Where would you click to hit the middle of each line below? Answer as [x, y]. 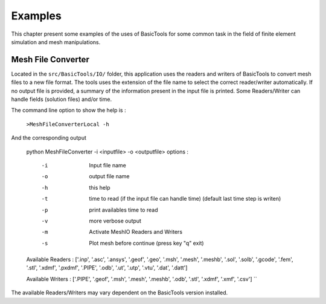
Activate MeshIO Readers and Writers [136, 232]
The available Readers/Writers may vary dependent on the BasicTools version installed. [120, 293]
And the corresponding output [49, 138]
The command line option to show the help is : [69, 110]
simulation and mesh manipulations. [56, 42]
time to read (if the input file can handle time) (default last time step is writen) [185, 199]
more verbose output [115, 221]
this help [100, 187]
